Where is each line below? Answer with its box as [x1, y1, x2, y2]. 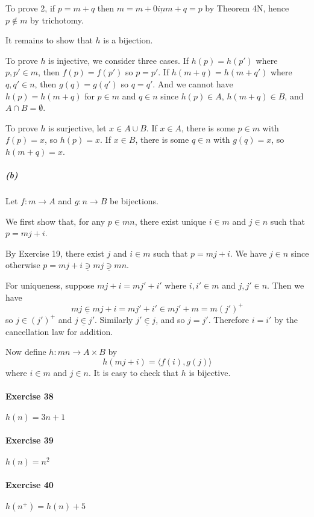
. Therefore [208, 313, 250, 325]
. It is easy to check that [88, 366, 178, 378]
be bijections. [109, 195, 159, 207]
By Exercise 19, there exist [5, 246, 104, 259]
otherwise [5, 258, 40, 271]
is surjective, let [48, 121, 107, 134]
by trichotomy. [30, 13, 84, 26]
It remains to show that [5, 34, 93, 46]
